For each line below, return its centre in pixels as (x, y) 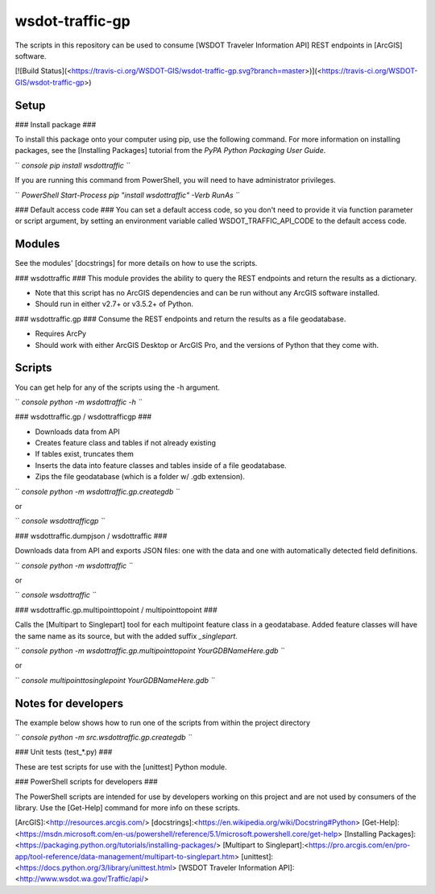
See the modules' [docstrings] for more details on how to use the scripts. (136, 263)
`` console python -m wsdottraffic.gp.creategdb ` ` (97, 491)
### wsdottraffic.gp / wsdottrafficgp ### (83, 417)
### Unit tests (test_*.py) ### (64, 752)
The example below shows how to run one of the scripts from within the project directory (162, 722)
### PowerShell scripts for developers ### (87, 782)
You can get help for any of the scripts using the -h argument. (118, 387)
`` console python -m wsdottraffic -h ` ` (79, 402)
